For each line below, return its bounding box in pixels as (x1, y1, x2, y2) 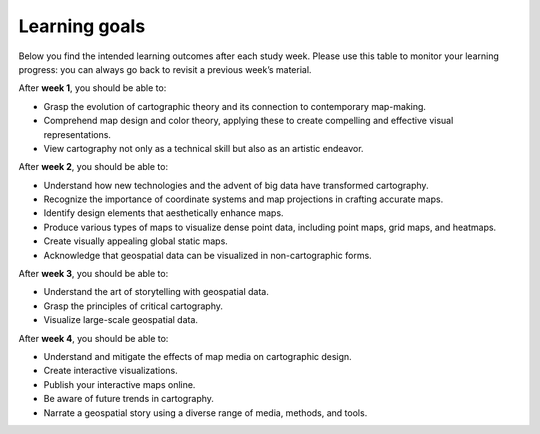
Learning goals (18, 15, 146, 37)
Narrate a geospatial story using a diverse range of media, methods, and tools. (43, 406, 368, 419)
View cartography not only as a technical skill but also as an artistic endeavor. (43, 142, 364, 154)
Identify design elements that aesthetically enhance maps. (43, 207, 284, 219)
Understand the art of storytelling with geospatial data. (43, 286, 269, 298)
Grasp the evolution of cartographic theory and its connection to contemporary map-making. (43, 100, 427, 112)
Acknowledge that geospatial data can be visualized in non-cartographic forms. (43, 249, 372, 261)
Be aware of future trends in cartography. (43, 393, 215, 405)
